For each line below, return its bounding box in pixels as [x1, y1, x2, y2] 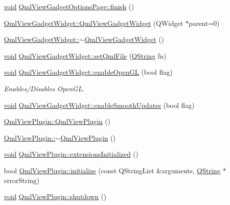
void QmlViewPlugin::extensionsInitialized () [4, 149, 138, 159]
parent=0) [188, 18, 220, 28]
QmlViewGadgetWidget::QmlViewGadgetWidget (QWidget [4, 18, 184, 28]
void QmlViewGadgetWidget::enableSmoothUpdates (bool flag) [4, 100, 195, 110]
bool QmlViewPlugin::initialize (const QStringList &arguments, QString [4, 165, 221, 175]
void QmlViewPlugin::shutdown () [4, 191, 107, 202]
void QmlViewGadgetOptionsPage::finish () [4, 1, 134, 11]
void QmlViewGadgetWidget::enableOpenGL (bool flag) [4, 67, 173, 77]
